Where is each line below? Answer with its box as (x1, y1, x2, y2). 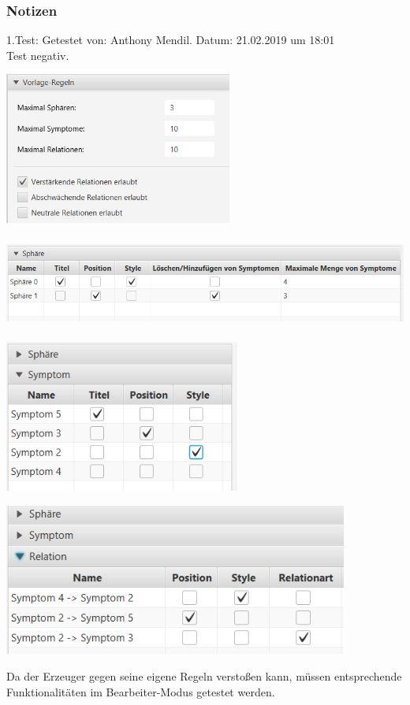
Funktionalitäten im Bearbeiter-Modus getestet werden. (6, 683, 275, 699)
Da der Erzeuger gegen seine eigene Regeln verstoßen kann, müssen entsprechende (6, 668, 402, 685)
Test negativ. (6, 46, 69, 63)
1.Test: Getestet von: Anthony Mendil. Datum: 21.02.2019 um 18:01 (6, 32, 335, 48)
